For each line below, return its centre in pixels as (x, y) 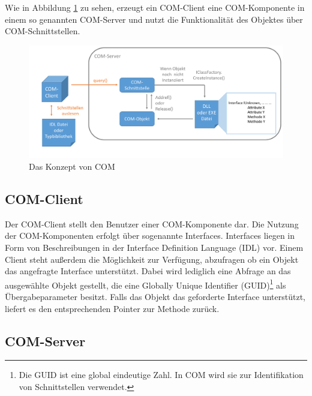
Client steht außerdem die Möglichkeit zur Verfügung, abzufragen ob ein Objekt (152, 259)
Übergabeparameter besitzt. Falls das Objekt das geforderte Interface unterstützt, (155, 296)
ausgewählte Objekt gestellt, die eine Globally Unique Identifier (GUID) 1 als (145, 284)
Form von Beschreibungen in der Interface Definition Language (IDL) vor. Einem (154, 247)
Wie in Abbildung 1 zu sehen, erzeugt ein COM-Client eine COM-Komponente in (155, 7)
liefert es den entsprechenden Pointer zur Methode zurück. (112, 308)
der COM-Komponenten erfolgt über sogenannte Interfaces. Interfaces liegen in (150, 235)
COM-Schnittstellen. (43, 31)
